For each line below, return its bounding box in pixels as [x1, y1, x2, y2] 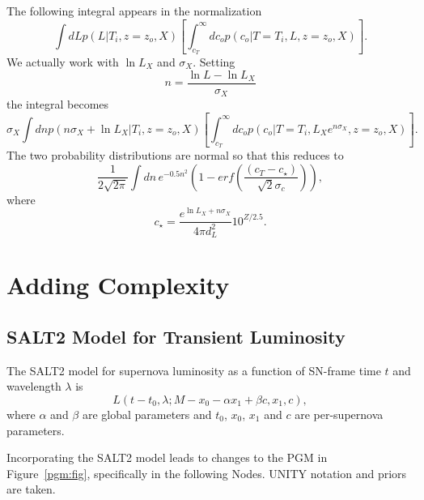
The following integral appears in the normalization [6, 2, 262, 19]
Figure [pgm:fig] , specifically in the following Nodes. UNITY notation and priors [6, 464, 407, 481]
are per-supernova [295, 406, 384, 422]
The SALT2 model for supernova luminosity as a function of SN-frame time [6, 361, 381, 378]
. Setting [193, 53, 235, 70]
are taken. [6, 481, 56, 498]
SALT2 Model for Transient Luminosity [6, 324, 346, 348]
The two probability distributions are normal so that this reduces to [6, 147, 344, 164]
